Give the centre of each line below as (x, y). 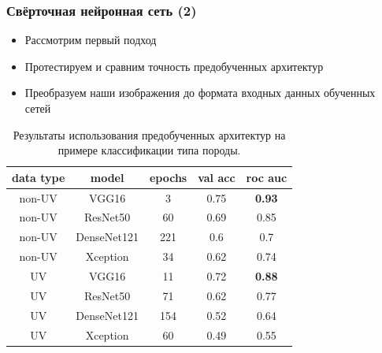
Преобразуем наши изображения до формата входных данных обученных (200, 93)
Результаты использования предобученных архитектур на (149, 134)
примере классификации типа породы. (149, 150)
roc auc (267, 177)
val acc (217, 177)
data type (39, 177)
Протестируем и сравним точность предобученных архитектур (174, 66)
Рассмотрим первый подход (91, 40)
